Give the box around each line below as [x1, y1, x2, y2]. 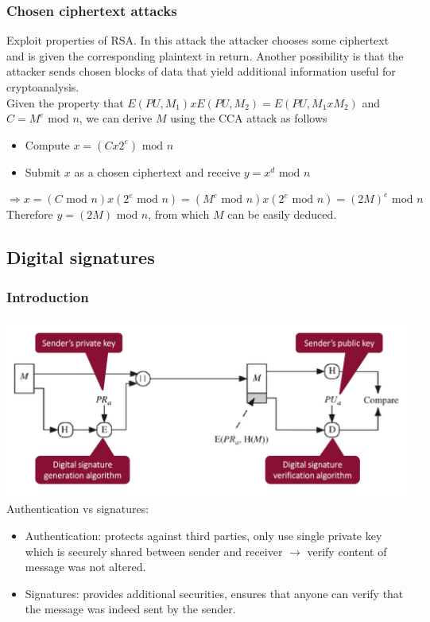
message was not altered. [25, 558, 146, 575]
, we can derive [79, 110, 153, 126]
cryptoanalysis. [6, 79, 79, 95]
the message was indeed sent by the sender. [25, 601, 236, 617]
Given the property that [6, 94, 124, 111]
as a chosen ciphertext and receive [74, 163, 241, 180]
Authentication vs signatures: [6, 500, 149, 517]
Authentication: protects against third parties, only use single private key [25, 527, 382, 544]
